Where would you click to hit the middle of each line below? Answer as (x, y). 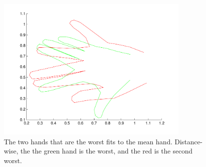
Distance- (189, 141)
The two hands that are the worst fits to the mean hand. (88, 141)
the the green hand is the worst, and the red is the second (106, 151)
